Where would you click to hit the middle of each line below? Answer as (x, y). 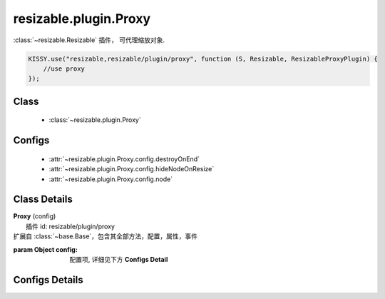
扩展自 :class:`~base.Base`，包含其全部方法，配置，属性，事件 (106, 236)
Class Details (43, 199)
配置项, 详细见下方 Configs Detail (119, 259)
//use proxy (64, 69)
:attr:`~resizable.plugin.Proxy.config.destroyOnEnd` (124, 159)
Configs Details (48, 279)
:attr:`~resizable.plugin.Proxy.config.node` (111, 179)
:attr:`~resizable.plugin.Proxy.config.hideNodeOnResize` (132, 169)
